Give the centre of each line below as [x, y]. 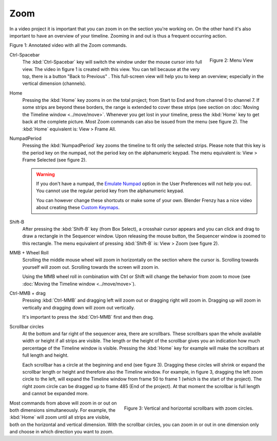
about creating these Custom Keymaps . [78, 208]
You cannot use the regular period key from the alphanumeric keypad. [110, 191]
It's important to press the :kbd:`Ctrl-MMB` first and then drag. [88, 317]
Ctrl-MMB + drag [28, 293]
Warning [45, 174]
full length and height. [45, 355]
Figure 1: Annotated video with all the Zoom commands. [68, 45]
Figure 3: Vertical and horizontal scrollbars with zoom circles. [189, 408]
